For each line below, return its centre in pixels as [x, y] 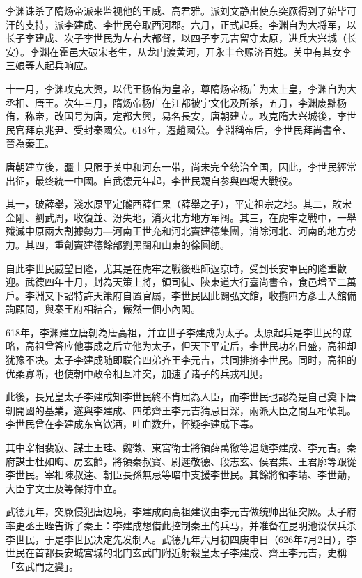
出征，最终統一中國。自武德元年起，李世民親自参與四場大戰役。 [152, 180]
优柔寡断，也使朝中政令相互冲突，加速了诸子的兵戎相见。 [137, 373]
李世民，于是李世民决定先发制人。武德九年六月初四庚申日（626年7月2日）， [176, 539]
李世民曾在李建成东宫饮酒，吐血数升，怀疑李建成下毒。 [132, 424]
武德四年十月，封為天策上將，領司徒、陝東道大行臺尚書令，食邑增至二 [186, 282]
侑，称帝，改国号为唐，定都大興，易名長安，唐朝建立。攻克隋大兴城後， [171, 116]
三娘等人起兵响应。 [49, 65]
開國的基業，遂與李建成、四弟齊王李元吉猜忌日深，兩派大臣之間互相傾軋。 [186, 410]
